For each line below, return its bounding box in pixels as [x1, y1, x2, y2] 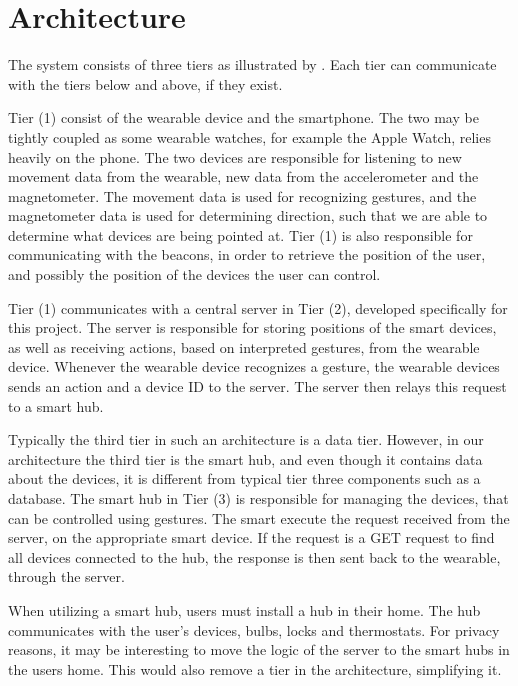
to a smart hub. [8, 395, 104, 416]
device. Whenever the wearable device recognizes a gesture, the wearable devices [8, 356, 500, 377]
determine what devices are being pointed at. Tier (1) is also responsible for [8, 224, 473, 245]
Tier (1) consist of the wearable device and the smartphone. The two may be [8, 107, 479, 128]
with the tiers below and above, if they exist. [8, 73, 283, 94]
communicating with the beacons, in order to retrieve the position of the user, [8, 244, 486, 265]
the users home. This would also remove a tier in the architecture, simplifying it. [8, 658, 502, 679]
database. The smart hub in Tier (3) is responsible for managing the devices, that [8, 488, 509, 508]
